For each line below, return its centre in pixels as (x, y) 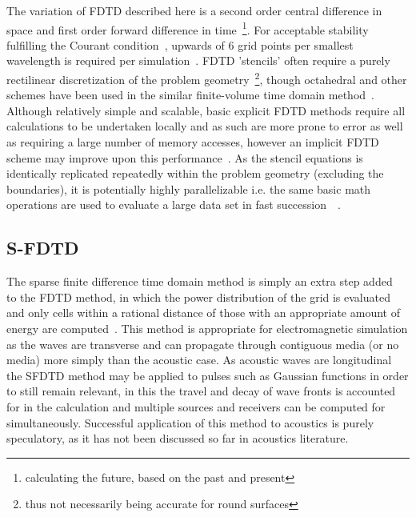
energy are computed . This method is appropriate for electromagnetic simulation (207, 329)
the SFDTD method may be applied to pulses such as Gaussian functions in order (208, 375)
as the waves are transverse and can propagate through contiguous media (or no (203, 344)
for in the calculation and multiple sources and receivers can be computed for (196, 406)
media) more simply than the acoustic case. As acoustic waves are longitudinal (199, 360)
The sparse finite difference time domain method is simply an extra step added (200, 281)
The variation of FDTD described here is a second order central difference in (194, 10)
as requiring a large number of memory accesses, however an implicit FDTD (193, 142)
